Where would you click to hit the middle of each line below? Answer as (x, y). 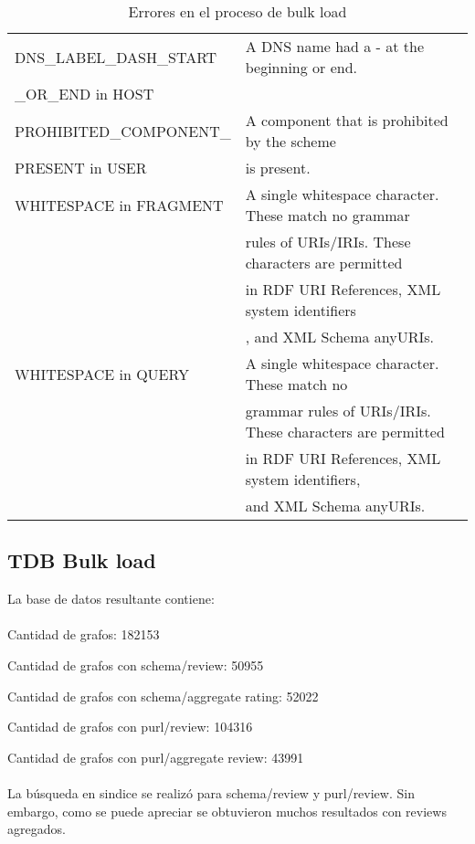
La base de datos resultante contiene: (111, 599)
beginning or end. (301, 67)
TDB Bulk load (82, 560)
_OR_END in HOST (84, 94)
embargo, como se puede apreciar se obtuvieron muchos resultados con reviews (227, 811)
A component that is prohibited (347, 120)
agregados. (37, 829)
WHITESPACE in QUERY (102, 374)
